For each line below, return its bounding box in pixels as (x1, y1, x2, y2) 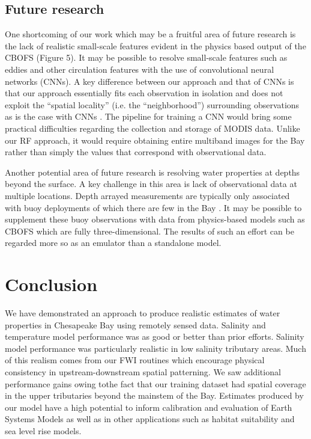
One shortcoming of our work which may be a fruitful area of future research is (5, 28, 296, 40)
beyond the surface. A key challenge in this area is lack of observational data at (5, 177, 297, 190)
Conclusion (5, 272, 98, 296)
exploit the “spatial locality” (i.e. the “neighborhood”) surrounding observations (5, 98, 300, 111)
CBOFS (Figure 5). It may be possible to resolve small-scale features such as (5, 51, 288, 64)
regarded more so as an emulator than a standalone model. (5, 236, 222, 249)
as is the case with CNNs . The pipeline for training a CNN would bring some (5, 110, 292, 123)
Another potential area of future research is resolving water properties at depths (5, 165, 300, 178)
